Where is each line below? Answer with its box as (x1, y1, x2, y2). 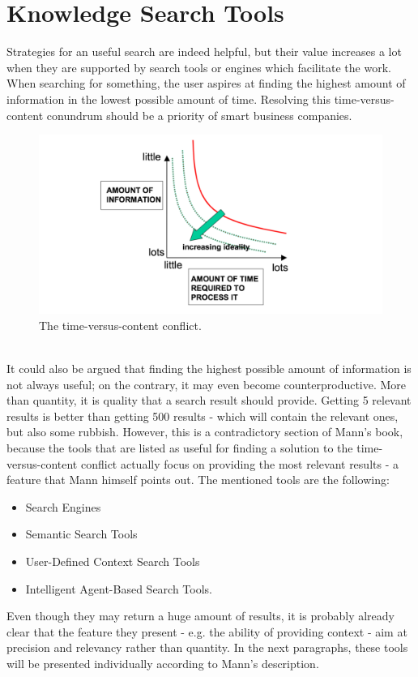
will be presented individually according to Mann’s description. (6, 654, 319, 671)
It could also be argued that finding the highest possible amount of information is (6, 359, 412, 376)
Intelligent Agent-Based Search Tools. (25, 580, 212, 597)
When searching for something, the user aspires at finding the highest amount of (6, 75, 406, 92)
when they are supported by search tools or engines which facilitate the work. (6, 58, 391, 75)
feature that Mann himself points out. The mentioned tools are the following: (6, 471, 390, 488)
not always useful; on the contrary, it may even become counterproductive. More (6, 375, 407, 392)
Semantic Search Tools (25, 525, 138, 542)
